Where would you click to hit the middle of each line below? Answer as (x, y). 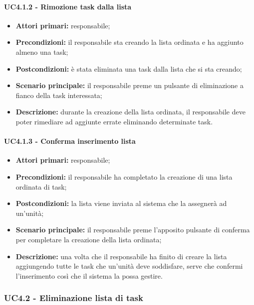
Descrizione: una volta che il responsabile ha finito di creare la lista (121, 256)
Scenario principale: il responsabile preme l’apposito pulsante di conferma (133, 230)
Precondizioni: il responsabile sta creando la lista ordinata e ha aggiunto (129, 42)
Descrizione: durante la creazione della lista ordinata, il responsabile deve (130, 112)
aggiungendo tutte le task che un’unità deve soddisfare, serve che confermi (129, 266)
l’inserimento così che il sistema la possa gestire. (89, 275)
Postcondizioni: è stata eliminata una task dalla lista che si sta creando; (129, 68)
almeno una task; (42, 51)
